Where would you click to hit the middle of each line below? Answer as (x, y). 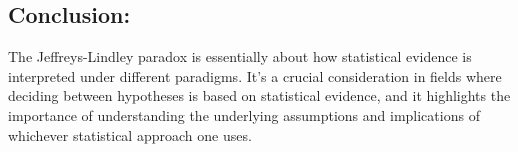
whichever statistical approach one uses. (130, 134)
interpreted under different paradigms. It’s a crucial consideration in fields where (255, 75)
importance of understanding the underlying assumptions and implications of (244, 114)
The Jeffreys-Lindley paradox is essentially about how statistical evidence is (240, 56)
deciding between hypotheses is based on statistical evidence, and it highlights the (259, 95)
